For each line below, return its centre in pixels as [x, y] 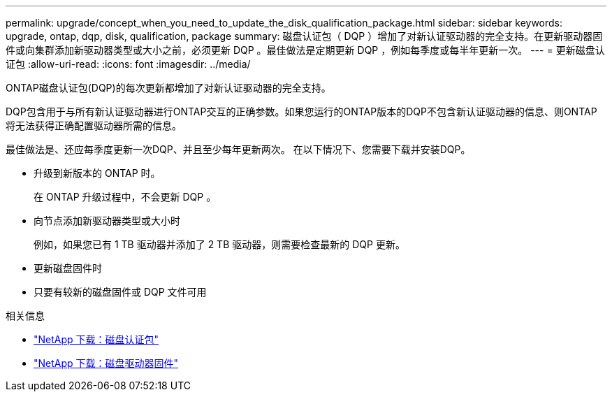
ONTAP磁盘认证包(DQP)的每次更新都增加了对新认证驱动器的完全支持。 [168, 88]
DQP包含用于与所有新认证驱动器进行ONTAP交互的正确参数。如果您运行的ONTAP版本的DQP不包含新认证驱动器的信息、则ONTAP [301, 111]
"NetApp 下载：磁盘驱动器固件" [106, 363]
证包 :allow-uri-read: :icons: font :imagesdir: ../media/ [128, 64]
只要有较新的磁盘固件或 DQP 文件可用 [120, 292]
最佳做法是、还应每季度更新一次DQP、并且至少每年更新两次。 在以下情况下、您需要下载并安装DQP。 [238, 149]
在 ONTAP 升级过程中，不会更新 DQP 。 [125, 197]
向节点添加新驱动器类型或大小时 [107, 221]
